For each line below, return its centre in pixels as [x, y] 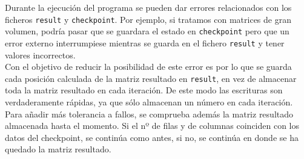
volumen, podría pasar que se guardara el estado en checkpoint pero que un [147, 31]
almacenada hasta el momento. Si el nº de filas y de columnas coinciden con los [152, 126]
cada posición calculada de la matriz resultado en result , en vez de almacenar [151, 78]
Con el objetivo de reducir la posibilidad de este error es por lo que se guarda [148, 67]
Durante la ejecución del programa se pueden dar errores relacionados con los [148, 7]
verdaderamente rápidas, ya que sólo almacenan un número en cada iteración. [149, 102]
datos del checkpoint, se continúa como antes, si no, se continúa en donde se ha [152, 137]
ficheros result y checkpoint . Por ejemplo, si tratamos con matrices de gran [148, 19]
